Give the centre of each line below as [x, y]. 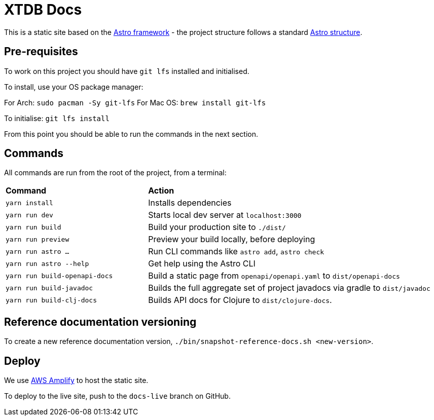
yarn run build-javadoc [49, 288]
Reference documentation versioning [100, 322]
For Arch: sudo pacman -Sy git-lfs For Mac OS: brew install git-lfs [135, 102]
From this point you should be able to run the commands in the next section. [131, 134]
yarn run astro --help [47, 263]
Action [161, 191]
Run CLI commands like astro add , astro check [236, 252]
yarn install [29, 203]
